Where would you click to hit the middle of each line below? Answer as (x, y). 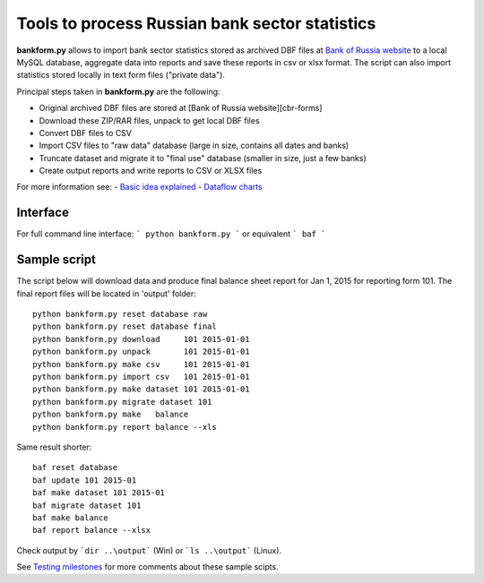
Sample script (56, 260)
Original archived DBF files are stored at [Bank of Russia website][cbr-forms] (181, 108)
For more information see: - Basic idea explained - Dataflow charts (140, 187)
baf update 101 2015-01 (85, 480)
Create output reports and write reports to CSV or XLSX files (151, 171)
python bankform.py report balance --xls (125, 427)
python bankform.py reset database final (125, 326)
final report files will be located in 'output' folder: (106, 293)
